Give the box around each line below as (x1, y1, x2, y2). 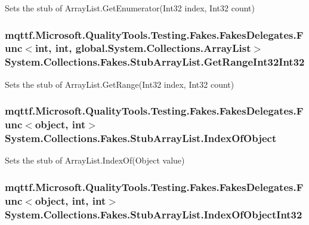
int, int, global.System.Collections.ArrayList (35, 41, 251, 56)
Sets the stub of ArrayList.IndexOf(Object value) (5, 154, 185, 167)
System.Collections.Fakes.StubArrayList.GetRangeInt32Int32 (5, 54, 305, 69)
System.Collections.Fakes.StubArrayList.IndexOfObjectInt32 (5, 206, 302, 221)
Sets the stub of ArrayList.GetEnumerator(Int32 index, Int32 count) (5, 2, 255, 14)
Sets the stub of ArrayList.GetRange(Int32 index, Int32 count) (5, 78, 234, 90)
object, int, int (35, 193, 106, 208)
